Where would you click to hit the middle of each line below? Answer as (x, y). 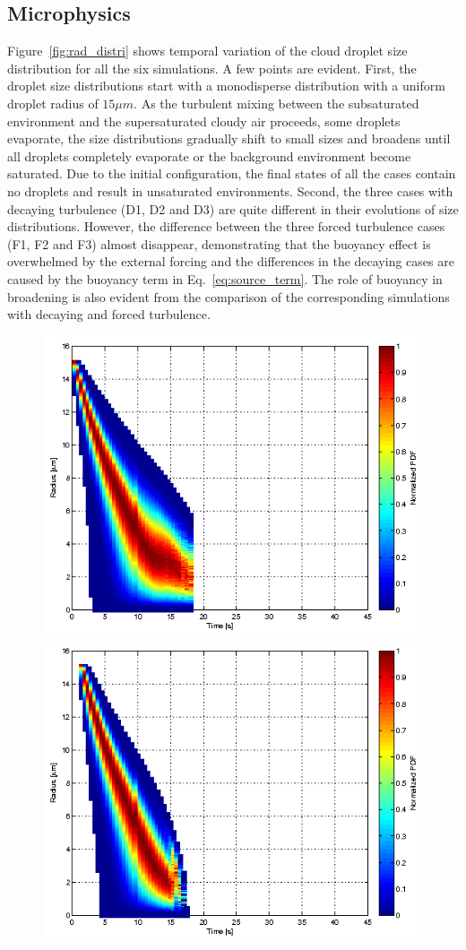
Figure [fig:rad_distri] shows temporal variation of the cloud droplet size (207, 51)
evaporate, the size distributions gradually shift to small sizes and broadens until (229, 138)
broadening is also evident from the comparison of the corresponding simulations (229, 296)
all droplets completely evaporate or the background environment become (209, 155)
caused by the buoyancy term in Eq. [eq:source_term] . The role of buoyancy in (225, 278)
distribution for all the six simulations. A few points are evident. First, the (212, 68)
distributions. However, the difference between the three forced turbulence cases (226, 226)
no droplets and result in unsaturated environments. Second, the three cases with (230, 190)
